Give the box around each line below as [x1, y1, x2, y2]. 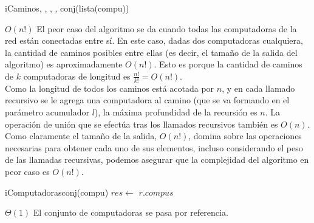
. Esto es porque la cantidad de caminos [154, 58, 302, 70]
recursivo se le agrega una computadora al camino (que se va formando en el [5, 94, 290, 106]
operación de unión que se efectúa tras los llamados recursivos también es [5, 117, 278, 130]
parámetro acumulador [5, 105, 89, 118]
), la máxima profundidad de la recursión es [94, 105, 258, 118]
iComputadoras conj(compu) [5, 185, 109, 198]
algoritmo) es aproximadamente [5, 58, 123, 70]
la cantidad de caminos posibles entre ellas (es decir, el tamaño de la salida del [5, 46, 298, 58]
